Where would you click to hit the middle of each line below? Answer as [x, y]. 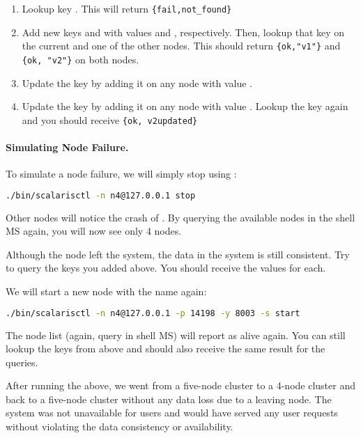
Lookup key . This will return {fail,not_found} [127, 8]
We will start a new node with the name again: [106, 291]
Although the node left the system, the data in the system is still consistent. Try [178, 254]
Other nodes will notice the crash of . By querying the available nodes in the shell [180, 217]
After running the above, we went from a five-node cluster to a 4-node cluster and [180, 385]
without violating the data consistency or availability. [120, 427]
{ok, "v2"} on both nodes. [80, 59]
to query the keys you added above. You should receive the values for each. [166, 268]
